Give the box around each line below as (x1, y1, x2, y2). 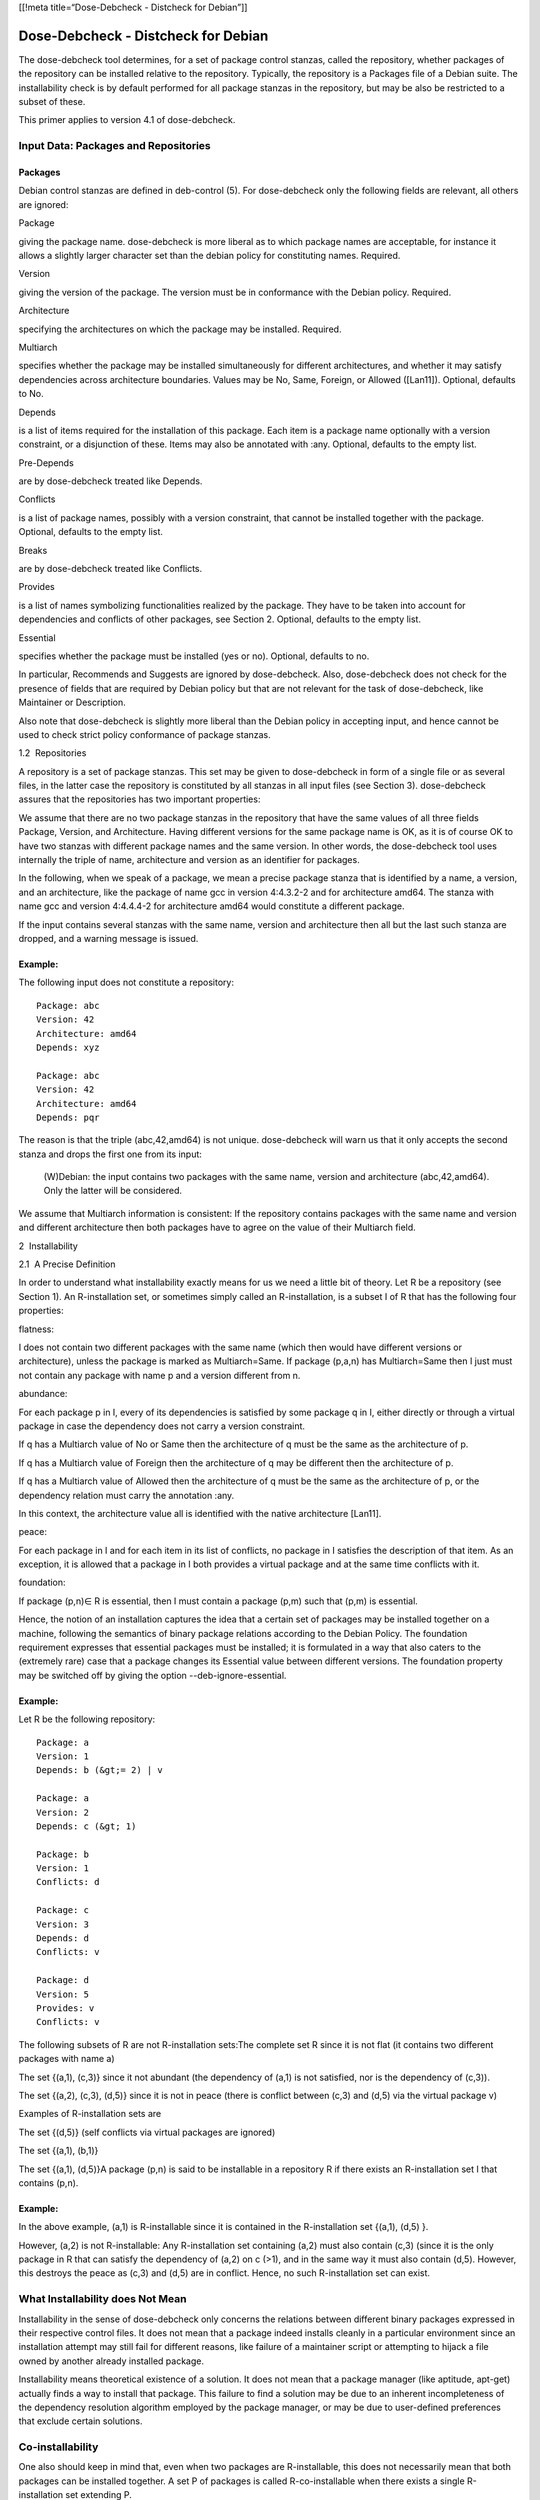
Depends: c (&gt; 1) (36, 1820, 137, 1832)
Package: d (36, 1975, 90, 1986)
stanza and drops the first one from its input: (18, 1148, 202, 1160)
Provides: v (36, 2003, 95, 2014)
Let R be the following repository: (18, 1713, 156, 1725)
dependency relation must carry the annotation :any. (18, 1489, 235, 1501)
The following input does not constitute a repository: (18, 976, 235, 989)
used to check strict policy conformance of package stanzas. (18, 728, 272, 740)
